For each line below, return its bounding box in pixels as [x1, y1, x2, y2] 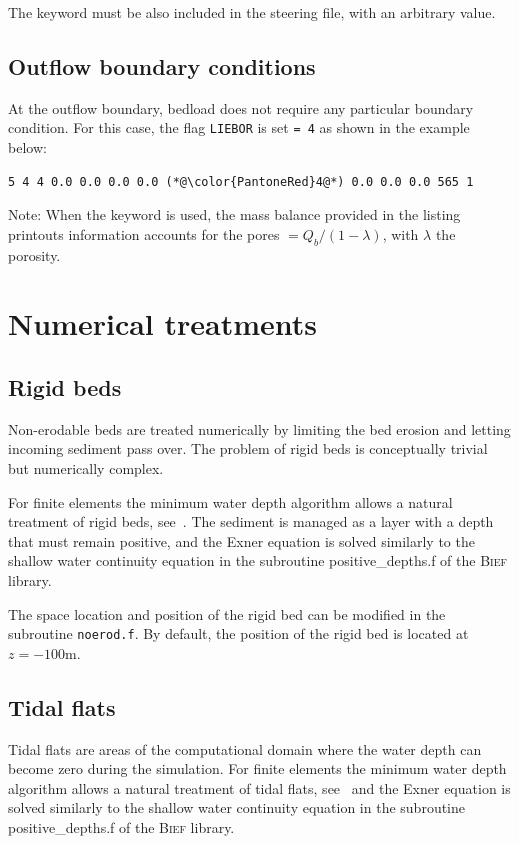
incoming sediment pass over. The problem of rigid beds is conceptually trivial [8, 438, 488, 459]
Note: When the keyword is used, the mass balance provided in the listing [8, 204, 461, 225]
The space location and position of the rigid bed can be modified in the [8, 603, 446, 624]
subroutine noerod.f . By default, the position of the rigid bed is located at [8, 623, 469, 644]
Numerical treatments [8, 303, 318, 344]
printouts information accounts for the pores [8, 223, 280, 244]
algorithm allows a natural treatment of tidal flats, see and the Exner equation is [8, 777, 511, 798]
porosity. [8, 244, 61, 265]
